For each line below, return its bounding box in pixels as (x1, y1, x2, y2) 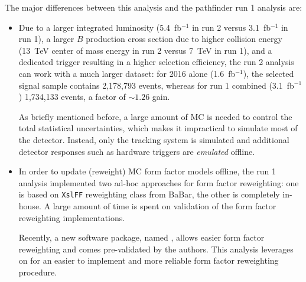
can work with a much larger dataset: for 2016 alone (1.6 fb (18, 67, 236, 79)
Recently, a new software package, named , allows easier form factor (18, 231, 265, 244)
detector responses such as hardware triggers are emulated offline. (18, 145, 255, 157)
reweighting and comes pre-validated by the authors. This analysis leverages (18, 242, 294, 255)
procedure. (18, 265, 57, 278)
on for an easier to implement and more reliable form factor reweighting (18, 254, 279, 267)
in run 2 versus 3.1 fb (192, 21, 271, 33)
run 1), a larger (18, 33, 74, 45)
